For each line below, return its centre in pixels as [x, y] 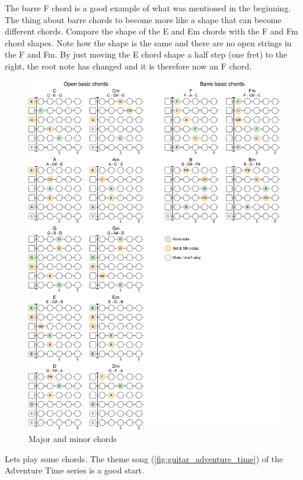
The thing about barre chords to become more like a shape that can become [143, 19]
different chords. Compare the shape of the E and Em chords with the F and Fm [151, 31]
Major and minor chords [73, 439]
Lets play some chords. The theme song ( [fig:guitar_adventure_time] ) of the [144, 458]
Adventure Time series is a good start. [74, 470]
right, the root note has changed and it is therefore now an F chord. [128, 66]
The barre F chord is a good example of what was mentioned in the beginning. [148, 8]
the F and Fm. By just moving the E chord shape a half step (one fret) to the [146, 54]
